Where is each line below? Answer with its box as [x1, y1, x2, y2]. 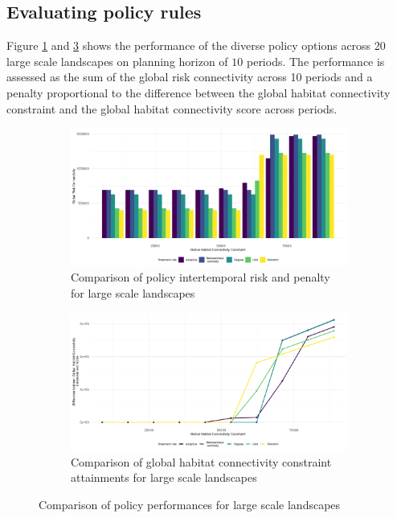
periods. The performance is [246, 52, 385, 69]
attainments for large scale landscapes [71, 469, 257, 486]
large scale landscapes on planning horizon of [6, 52, 228, 69]
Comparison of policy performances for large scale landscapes [39, 496, 341, 513]
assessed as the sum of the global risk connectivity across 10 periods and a [6, 68, 373, 85]
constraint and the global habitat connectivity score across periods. [6, 100, 338, 117]
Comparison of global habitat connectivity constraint [71, 453, 332, 470]
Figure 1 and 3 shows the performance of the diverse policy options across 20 [6, 37, 386, 54]
